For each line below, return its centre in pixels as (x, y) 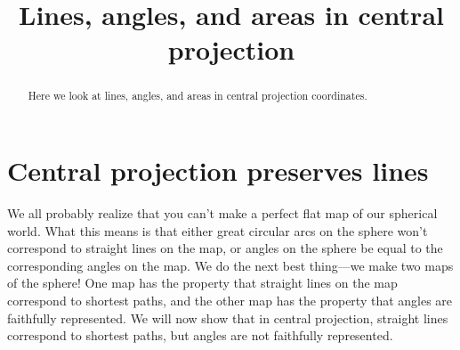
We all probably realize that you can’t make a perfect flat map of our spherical (222, 212)
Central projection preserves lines (218, 171)
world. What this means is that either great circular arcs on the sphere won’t (218, 230)
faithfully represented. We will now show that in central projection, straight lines (228, 317)
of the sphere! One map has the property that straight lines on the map (202, 283)
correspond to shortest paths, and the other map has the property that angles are (230, 300)
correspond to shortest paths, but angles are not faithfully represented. (200, 335)
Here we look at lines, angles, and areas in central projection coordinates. (198, 96)
